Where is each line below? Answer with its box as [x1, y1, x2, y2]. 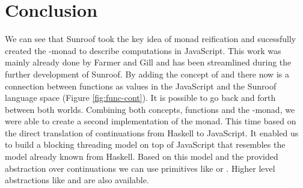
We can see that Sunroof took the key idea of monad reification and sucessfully [5, 32, 296, 45]
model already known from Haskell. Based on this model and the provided [5, 150, 278, 163]
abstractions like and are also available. [5, 174, 149, 186]
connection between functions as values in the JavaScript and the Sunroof [5, 79, 277, 92]
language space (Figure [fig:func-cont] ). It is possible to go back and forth [5, 91, 276, 104]
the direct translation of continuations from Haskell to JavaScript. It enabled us [5, 126, 299, 139]
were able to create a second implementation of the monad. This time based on [5, 115, 296, 127]
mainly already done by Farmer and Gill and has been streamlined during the [5, 56, 292, 68]
